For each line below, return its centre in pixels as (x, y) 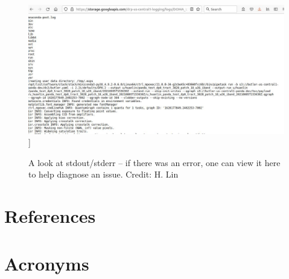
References (50, 216)
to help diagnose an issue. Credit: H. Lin (103, 174)
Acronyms (47, 263)
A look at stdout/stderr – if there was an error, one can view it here (154, 162)
